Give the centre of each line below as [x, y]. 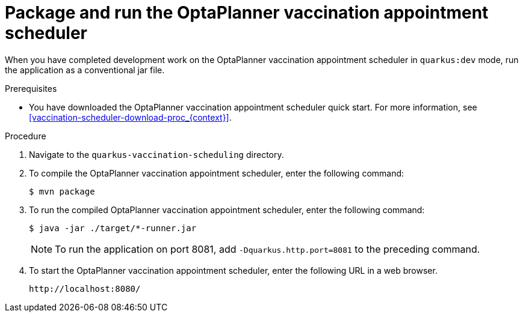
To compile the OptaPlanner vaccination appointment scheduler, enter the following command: [217, 173]
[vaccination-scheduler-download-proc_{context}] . [130, 117]
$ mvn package [62, 191]
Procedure [26, 136]
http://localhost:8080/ [85, 288]
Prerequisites [31, 88]
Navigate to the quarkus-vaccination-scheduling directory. [156, 154]
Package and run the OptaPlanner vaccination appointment [247, 13]
